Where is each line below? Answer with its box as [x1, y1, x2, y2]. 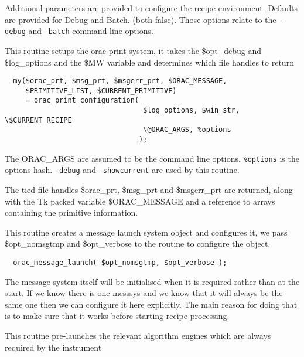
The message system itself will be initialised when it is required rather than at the [5, 275, 300, 287]
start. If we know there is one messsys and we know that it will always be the [5, 287, 283, 299]
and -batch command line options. [28, 25, 153, 37]
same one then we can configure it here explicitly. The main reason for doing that [5, 298, 298, 310]
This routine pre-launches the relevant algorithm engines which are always [5, 329, 271, 341]
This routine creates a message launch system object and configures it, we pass [5, 226, 288, 238]
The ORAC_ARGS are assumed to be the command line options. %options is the [5, 152, 299, 164]
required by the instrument [5, 341, 102, 353]
